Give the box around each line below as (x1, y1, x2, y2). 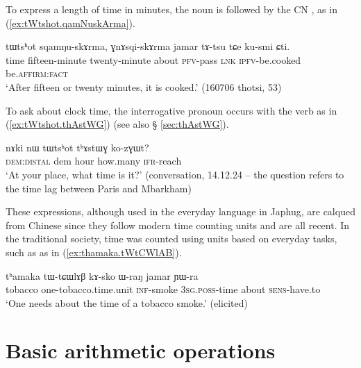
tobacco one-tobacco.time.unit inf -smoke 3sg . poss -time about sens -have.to (6, 282, 321, 296)
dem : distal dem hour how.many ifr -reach (6, 153, 182, 168)
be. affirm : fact (6, 66, 68, 81)
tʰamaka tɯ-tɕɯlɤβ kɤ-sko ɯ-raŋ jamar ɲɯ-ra (6, 268, 199, 283)
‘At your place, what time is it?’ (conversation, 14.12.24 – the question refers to (6, 167, 344, 181)
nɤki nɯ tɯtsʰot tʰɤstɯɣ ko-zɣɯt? (6, 140, 149, 154)
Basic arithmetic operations (6, 336, 276, 365)
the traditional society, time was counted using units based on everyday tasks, (6, 231, 337, 246)
